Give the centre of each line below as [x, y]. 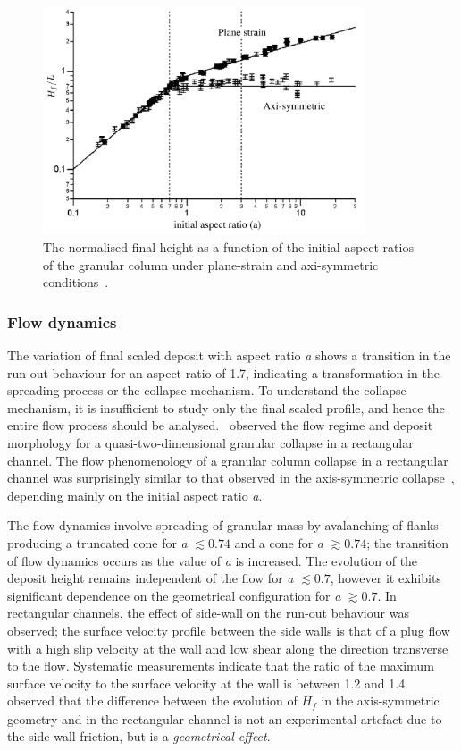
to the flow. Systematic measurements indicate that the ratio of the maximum [221, 666]
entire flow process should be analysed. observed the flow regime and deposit [220, 425]
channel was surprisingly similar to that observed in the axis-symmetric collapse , [231, 478]
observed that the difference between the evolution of [152, 700]
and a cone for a [279, 542]
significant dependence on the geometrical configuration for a [174, 595]
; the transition [408, 542]
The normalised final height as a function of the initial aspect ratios [228, 247]
